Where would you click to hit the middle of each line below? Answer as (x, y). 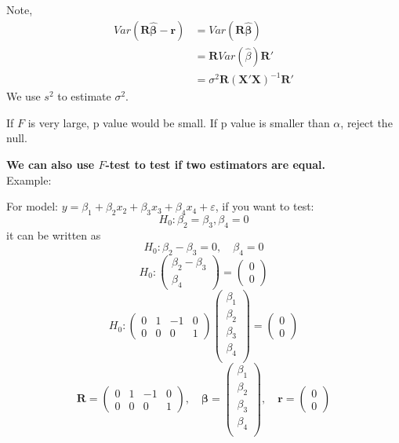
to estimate (84, 96)
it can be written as (54, 234)
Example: (29, 179)
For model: (32, 206)
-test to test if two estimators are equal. (215, 164)
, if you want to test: (265, 206)
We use (24, 96)
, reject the (366, 122)
